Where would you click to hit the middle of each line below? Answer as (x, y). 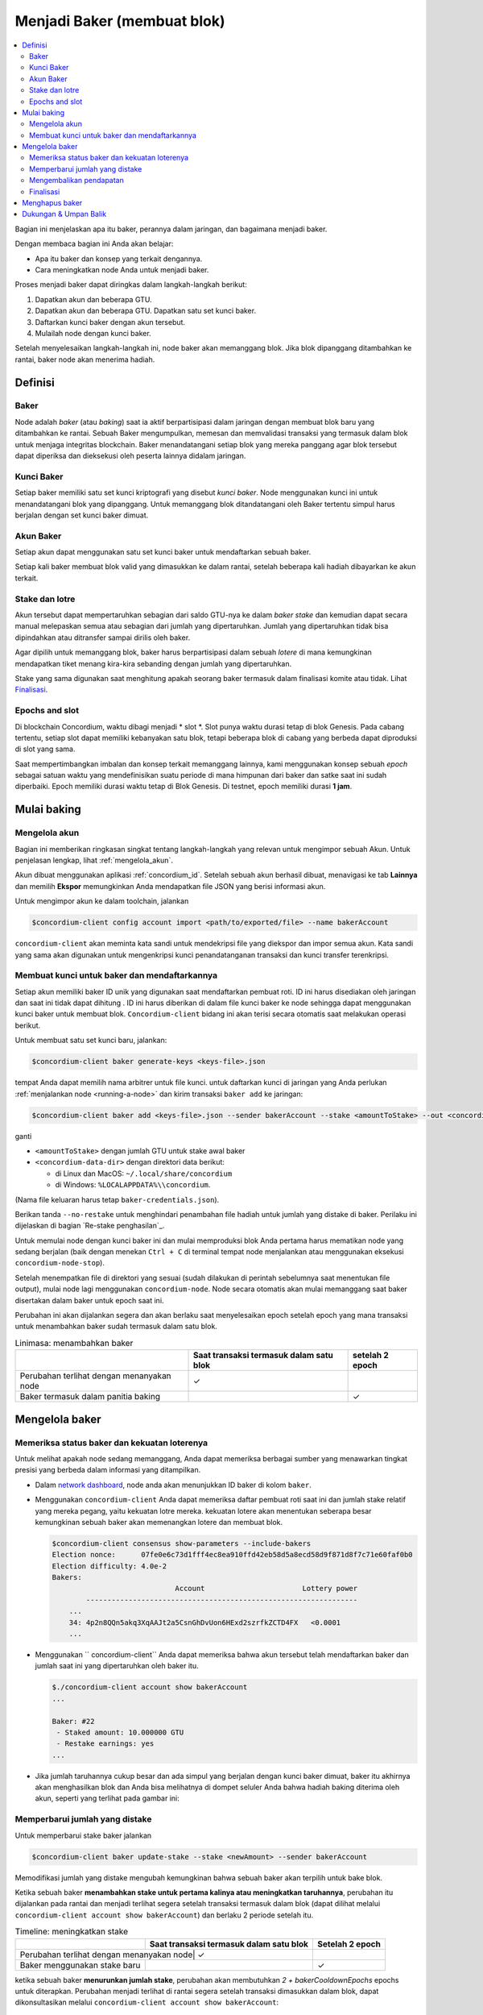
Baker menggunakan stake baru (80, 1965)
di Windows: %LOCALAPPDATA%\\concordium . (133, 1185)
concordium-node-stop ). (60, 1263)
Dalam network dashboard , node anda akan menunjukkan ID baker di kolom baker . (173, 1485)
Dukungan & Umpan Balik (64, 214)
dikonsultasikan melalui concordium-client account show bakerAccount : (147, 2002)
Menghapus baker (52, 203)
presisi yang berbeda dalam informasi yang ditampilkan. (108, 1470)
